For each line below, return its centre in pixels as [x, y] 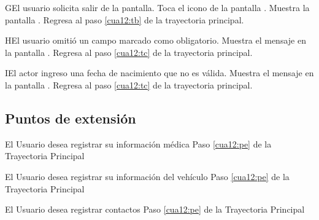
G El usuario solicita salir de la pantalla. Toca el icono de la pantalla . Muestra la [157, 7]
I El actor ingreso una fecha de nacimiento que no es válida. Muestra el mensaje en [159, 73]
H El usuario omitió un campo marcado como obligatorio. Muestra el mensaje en [156, 40]
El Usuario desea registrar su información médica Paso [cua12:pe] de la [138, 143]
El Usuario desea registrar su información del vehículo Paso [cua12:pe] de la [147, 176]
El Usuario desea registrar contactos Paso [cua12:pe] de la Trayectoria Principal [155, 209]
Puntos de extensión [71, 118]
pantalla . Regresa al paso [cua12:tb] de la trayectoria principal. [125, 19]
